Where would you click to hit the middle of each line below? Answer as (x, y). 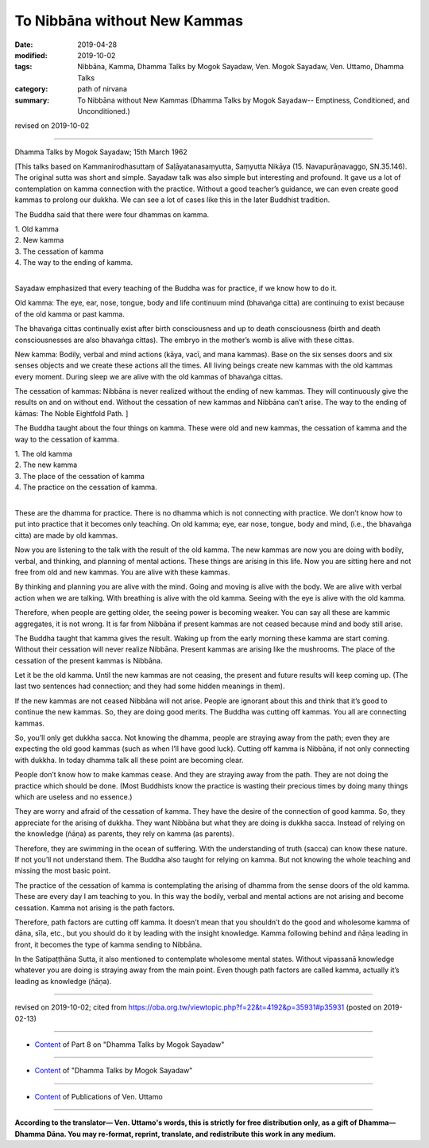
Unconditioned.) (104, 111)
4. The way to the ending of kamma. (74, 263)
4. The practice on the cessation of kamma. (86, 487)
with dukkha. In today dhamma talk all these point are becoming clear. (129, 760)
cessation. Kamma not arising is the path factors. (95, 908)
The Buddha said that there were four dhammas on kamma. (112, 214)
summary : (32, 100)
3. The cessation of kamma (59, 251)
